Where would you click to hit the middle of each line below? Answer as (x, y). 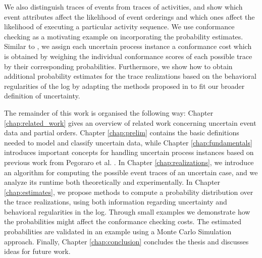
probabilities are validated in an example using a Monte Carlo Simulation (118, 231)
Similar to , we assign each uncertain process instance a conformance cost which (128, 46)
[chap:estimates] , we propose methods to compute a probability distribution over (129, 192)
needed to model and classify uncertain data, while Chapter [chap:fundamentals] (128, 142)
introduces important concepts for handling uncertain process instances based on (129, 152)
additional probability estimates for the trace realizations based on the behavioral (130, 76)
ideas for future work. (37, 251)
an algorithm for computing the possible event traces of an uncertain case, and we (131, 172)
